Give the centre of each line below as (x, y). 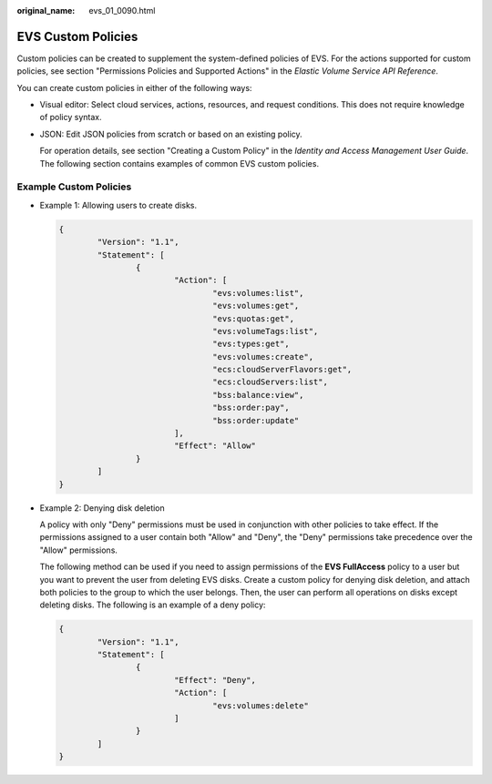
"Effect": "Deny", (215, 680)
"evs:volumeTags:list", (266, 331)
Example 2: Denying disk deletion (102, 508)
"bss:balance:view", (258, 395)
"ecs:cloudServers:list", (270, 382)
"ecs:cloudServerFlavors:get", (282, 370)
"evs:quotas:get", (254, 318)
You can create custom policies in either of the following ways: (134, 87)
